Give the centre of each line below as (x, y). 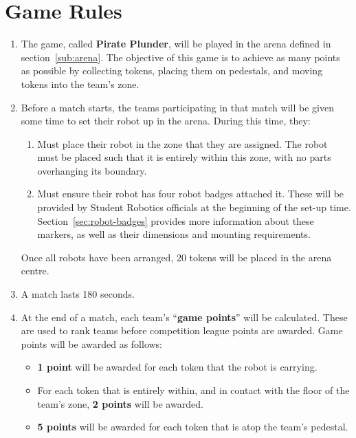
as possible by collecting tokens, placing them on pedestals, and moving (172, 70)
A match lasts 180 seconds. (78, 294)
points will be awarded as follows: (92, 343)
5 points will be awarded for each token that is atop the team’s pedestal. (193, 427)
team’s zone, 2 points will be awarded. (120, 403)
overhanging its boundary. (92, 170)
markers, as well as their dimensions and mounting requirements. (174, 234)
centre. (35, 271)
